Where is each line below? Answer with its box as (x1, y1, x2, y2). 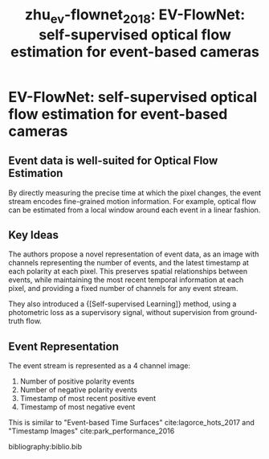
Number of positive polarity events (19, 376, 135, 387)
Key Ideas (8, 227, 59, 242)
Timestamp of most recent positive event (19, 394, 157, 404)
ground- (230, 308, 259, 318)
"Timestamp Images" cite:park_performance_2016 (8, 426, 175, 436)
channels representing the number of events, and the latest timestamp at (8, 258, 249, 268)
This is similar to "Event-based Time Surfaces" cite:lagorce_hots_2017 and (8, 418, 255, 428)
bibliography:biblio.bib (8, 442, 83, 452)
